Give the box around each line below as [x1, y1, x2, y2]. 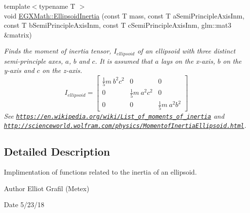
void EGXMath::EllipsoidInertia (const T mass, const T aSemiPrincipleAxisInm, [4, 10, 245, 20]
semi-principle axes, [4, 55, 63, 66]
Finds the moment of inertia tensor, [4, 46, 111, 56]
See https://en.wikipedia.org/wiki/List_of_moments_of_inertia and [4, 110, 225, 121]
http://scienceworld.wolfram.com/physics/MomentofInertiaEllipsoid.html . [4, 120, 247, 130]
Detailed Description [4, 144, 110, 159]
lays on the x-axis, [161, 55, 215, 66]
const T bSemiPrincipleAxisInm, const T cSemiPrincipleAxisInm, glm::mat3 [4, 20, 232, 30]
